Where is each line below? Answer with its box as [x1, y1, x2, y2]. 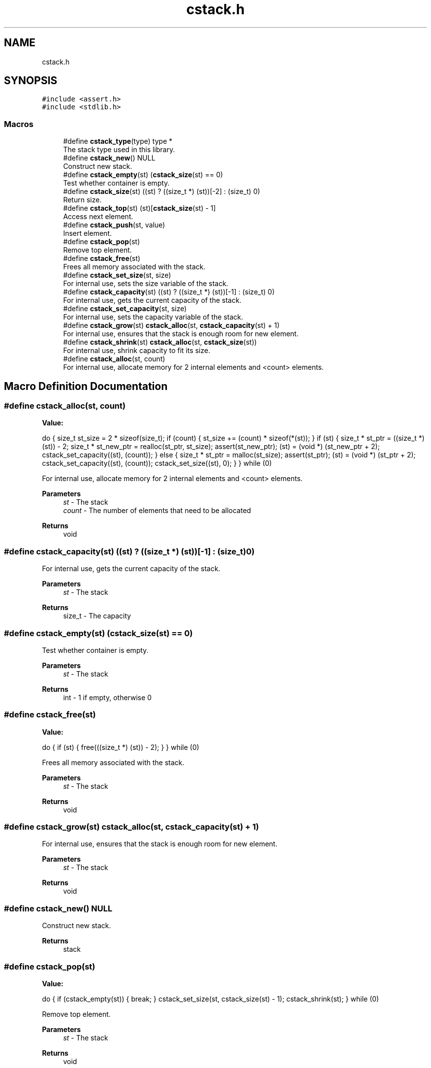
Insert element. [63, 229, 112, 238]
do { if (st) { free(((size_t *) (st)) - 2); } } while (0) [42, 743, 199, 751]
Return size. [63, 195, 102, 204]
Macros [4, 119, 33, 129]
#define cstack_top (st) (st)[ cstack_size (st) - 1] [63, 204, 216, 213]
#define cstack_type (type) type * [63, 137, 173, 146]
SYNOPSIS [4, 74, 58, 87]
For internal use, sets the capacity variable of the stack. [63, 313, 244, 322]
